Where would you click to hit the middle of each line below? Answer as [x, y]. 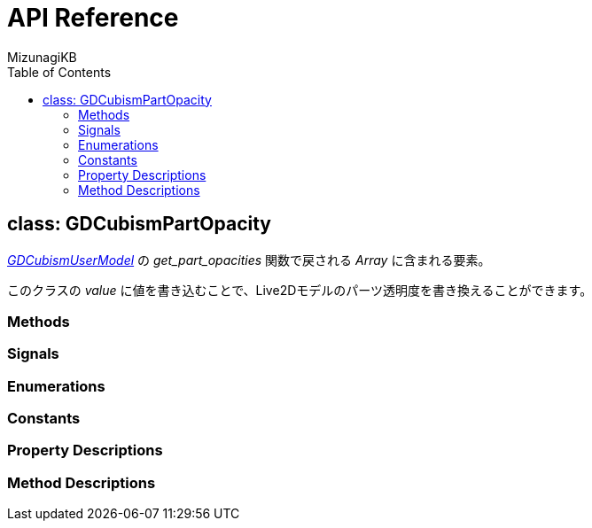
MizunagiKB [42, 57]
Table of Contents [59, 72]
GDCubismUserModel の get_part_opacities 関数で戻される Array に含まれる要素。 [249, 260]
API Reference [93, 18]
